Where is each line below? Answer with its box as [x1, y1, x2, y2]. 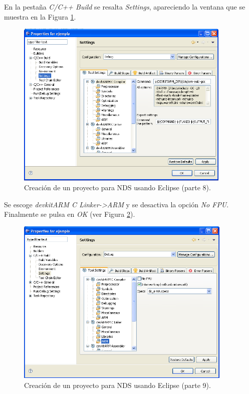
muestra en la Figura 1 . [4, 11, 76, 22]
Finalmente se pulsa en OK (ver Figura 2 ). [4, 209, 135, 219]
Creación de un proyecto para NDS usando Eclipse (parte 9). [24, 379, 211, 390]
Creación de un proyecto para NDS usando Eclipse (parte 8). [24, 182, 211, 193]
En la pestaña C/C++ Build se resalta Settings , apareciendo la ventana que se [4, 2, 245, 12]
